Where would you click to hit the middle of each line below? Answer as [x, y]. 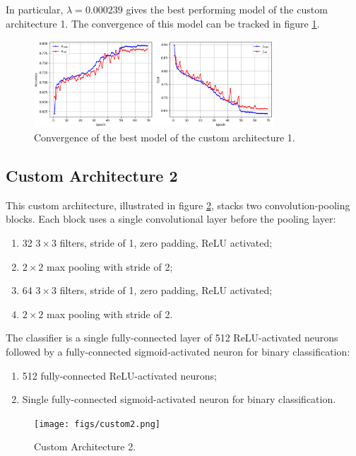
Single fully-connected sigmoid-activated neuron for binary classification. [179, 399]
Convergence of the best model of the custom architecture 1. [165, 137]
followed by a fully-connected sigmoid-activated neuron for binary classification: [178, 351]
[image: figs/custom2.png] [97, 424]
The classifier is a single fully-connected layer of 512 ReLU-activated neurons [172, 338]
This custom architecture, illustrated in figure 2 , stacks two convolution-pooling [178, 205]
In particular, [35, 9]
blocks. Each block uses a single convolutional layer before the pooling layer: [171, 219]
